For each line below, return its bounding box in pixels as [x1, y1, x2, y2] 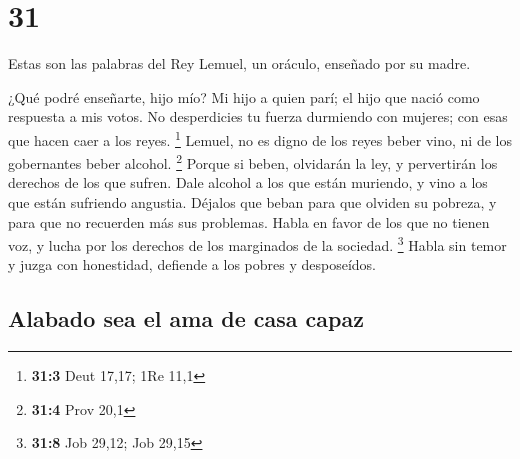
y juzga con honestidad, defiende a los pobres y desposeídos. [8, 254, 377, 275]
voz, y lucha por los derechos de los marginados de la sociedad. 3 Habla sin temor [8, 232, 507, 255]
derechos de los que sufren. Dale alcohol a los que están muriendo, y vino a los [8, 172, 488, 193]
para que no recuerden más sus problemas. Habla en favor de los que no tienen [8, 211, 490, 232]
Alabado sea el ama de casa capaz [8, 303, 364, 334]
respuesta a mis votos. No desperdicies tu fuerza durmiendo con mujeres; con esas [8, 106, 508, 127]
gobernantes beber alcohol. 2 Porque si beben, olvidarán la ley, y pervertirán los [8, 150, 498, 173]
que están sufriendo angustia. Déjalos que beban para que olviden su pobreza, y [8, 192, 497, 212]
